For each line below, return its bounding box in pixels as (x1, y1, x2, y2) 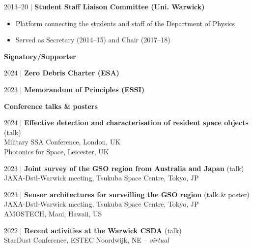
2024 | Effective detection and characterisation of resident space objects (4, 117, 249, 128)
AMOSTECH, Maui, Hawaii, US (4, 208, 102, 218)
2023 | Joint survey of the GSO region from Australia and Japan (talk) (4, 163, 244, 173)
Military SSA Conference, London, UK (4, 137, 121, 147)
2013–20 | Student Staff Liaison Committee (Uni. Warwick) (4, 1, 205, 11)
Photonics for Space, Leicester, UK (4, 146, 109, 156)
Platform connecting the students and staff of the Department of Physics (15, 18, 235, 28)
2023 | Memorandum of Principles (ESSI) (4, 84, 145, 94)
